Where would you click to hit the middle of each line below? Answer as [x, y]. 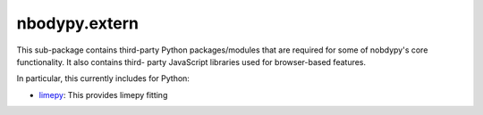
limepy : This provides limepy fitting [103, 94]
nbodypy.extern [77, 23]
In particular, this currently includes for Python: [103, 78]
